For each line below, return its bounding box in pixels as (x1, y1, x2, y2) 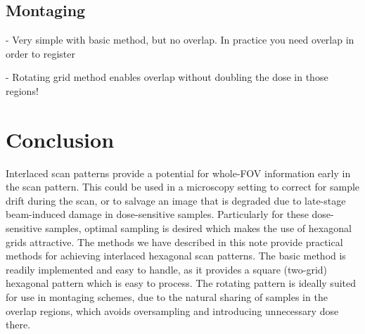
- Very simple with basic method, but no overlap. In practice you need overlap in (6, 32, 354, 47)
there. (6, 317, 31, 332)
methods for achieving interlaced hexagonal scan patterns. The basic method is (6, 248, 346, 263)
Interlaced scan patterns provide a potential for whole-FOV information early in (6, 165, 351, 180)
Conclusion (6, 124, 115, 153)
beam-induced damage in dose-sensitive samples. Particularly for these (6, 207, 309, 221)
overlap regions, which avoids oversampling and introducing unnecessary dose (6, 303, 339, 318)
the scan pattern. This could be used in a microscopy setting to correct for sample (6, 179, 360, 194)
